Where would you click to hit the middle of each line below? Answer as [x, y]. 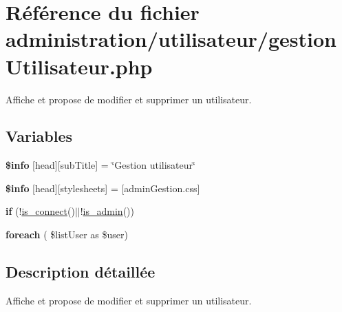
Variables [39, 136]
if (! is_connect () [40, 211]
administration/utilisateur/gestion [171, 39]
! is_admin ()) [107, 211]
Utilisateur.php [79, 66]
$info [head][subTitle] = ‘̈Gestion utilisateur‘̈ [100, 165]
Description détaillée [81, 272]
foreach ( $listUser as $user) [67, 235]
